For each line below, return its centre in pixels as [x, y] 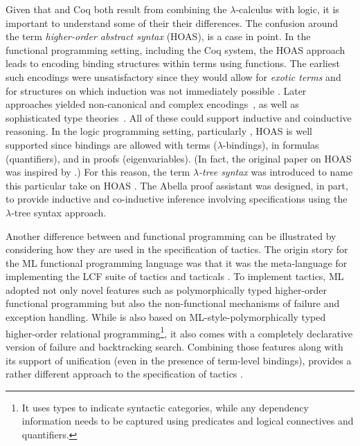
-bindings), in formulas [271, 144]
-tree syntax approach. [59, 212]
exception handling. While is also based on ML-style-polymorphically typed [166, 317]
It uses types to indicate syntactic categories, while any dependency [165, 407]
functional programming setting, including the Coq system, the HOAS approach [175, 49]
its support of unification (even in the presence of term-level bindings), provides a [179, 360]
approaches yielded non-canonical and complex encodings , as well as [152, 104]
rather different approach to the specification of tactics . [124, 374]
